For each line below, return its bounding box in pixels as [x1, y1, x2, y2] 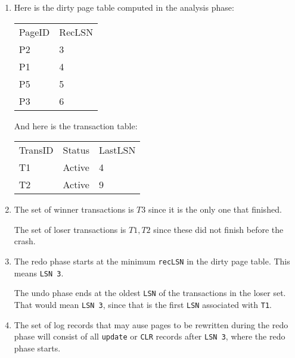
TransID [18, 143, 54, 157]
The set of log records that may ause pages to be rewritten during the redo [14, 318, 288, 331]
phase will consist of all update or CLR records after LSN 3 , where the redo [14, 330, 285, 343]
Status [63, 143, 90, 157]
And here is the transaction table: [14, 119, 138, 132]
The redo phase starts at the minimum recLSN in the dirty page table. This [14, 254, 290, 267]
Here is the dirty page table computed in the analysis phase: [14, 1, 234, 13]
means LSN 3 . [14, 266, 64, 279]
